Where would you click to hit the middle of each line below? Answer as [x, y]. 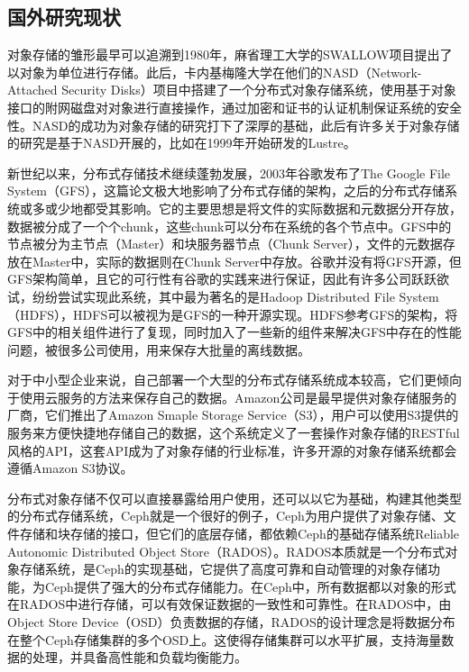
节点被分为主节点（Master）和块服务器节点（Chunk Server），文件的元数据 [225, 244]
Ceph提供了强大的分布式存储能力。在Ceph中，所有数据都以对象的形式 [250, 586]
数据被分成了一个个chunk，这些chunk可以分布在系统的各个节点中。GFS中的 [230, 226]
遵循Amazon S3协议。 [70, 468]
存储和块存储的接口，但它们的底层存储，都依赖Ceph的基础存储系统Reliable [239, 534]
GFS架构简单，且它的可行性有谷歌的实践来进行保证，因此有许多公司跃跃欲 [228, 279]
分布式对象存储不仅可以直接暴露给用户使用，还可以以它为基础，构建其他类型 [234, 498]
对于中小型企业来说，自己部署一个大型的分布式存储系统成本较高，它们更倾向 [234, 380]
